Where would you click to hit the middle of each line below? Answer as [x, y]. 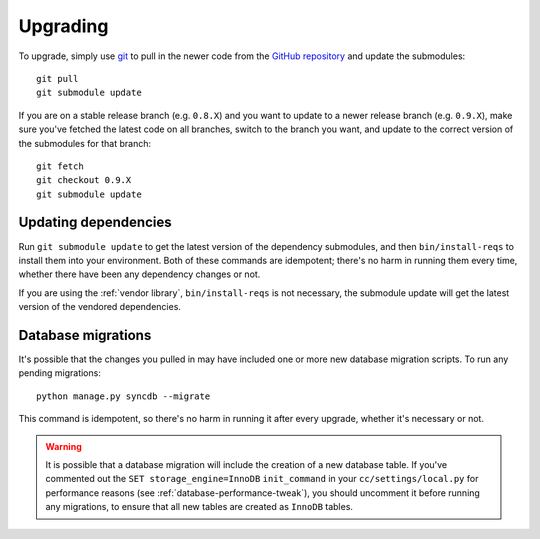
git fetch [60, 166]
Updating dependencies [95, 222]
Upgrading [63, 26]
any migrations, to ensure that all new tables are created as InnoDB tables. [199, 507]
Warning [63, 446]
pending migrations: [60, 373]
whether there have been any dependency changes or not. [139, 274]
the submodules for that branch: [85, 143]
